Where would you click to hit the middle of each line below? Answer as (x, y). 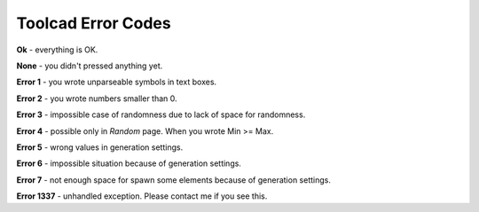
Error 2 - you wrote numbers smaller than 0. (97, 98)
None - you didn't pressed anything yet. (90, 66)
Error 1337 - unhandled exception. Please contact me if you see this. (142, 196)
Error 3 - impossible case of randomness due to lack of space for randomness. (161, 114)
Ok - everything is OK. (57, 50)
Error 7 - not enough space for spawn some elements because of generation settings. (174, 180)
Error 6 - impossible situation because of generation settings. (129, 163)
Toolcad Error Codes (94, 23)
